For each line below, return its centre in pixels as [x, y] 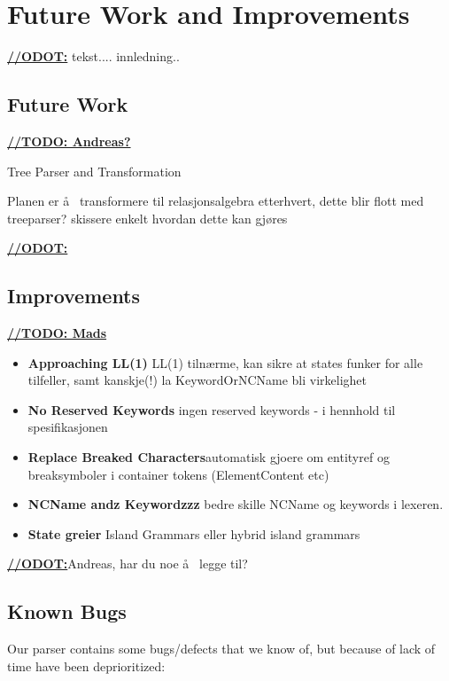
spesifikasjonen [68, 427]
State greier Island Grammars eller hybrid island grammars [194, 533]
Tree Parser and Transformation [94, 171]
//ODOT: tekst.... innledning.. [93, 56]
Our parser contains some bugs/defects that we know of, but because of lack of [221, 649]
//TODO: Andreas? [69, 141]
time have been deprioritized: [86, 665]
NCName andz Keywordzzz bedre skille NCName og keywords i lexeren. [236, 504]
